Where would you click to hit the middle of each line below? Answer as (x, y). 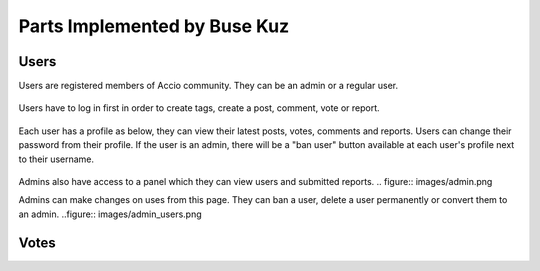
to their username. (56, 159)
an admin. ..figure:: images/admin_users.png (110, 214)
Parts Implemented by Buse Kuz (154, 26)
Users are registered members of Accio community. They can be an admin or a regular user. (208, 86)
